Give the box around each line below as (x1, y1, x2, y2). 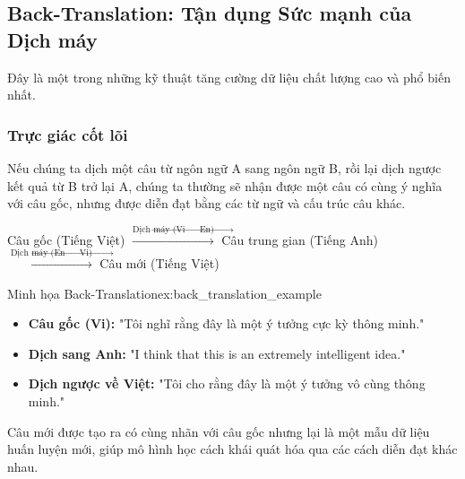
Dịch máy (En (10, 248, 65, 258)
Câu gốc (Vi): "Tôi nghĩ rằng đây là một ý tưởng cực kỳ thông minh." (28, 314, 425, 333)
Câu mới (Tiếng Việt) (99, 253, 220, 272)
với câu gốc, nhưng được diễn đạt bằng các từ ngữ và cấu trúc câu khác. (7, 194, 406, 213)
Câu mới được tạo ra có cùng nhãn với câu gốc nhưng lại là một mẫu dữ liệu (7, 422, 430, 440)
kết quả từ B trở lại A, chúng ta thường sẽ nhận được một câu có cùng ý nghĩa (7, 176, 443, 195)
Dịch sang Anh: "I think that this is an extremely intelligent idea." (28, 344, 406, 362)
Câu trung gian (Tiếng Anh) (221, 230, 379, 248)
